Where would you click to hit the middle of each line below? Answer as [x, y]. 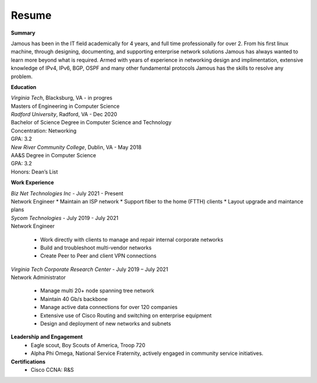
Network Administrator [38, 277]
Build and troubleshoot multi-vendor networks [96, 248]
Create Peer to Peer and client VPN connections [98, 256]
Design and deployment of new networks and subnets [106, 324]
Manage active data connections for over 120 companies [109, 307]
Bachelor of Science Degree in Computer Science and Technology [91, 123]
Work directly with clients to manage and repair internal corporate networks [132, 239]
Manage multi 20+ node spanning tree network [97, 291]
